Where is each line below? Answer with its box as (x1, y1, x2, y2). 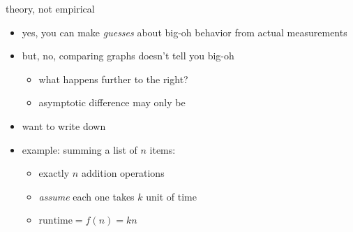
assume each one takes (38, 189, 135, 203)
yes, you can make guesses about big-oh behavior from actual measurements (22, 24, 347, 39)
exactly (38, 166, 70, 180)
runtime (38, 216, 73, 226)
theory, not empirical (6, 1, 95, 15)
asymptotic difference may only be (38, 95, 186, 110)
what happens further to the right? (38, 71, 188, 86)
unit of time (146, 189, 197, 203)
